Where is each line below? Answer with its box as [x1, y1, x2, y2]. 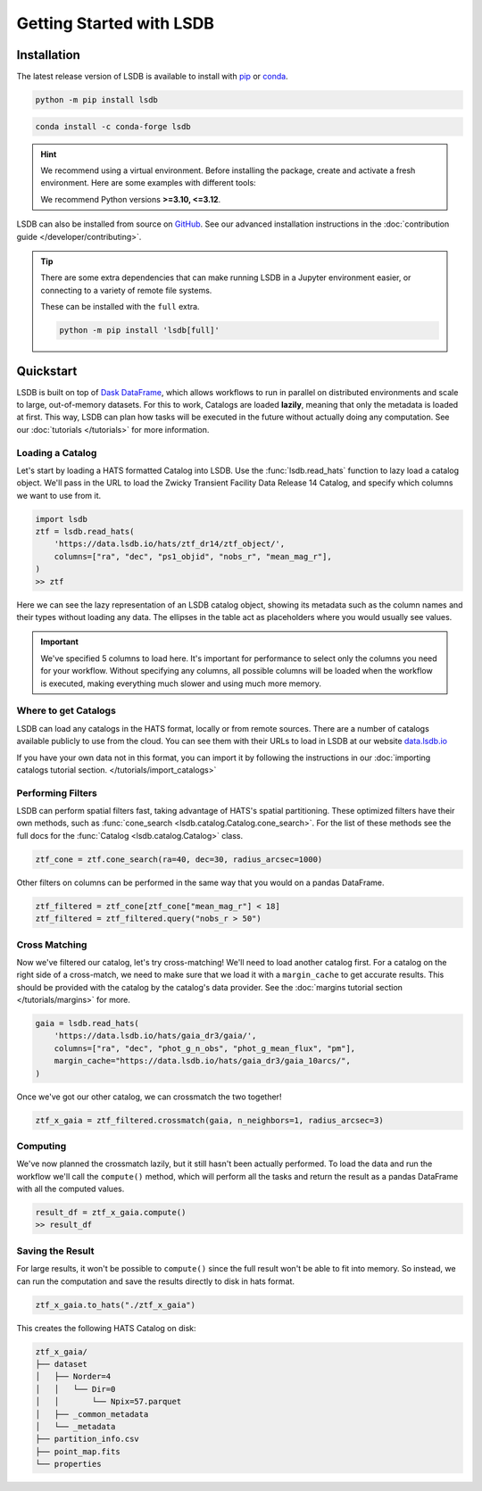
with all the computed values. [16, 1183, 125, 1195]
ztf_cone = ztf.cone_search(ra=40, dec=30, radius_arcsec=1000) [35, 854, 323, 865]
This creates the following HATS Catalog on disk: [16, 1322, 196, 1333]
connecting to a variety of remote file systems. [40, 285, 212, 295]
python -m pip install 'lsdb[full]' [59, 326, 220, 335]
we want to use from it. [16, 490, 102, 501]
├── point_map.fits [35, 1446, 120, 1456]
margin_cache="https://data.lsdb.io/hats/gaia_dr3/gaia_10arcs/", [54, 1056, 352, 1066]
